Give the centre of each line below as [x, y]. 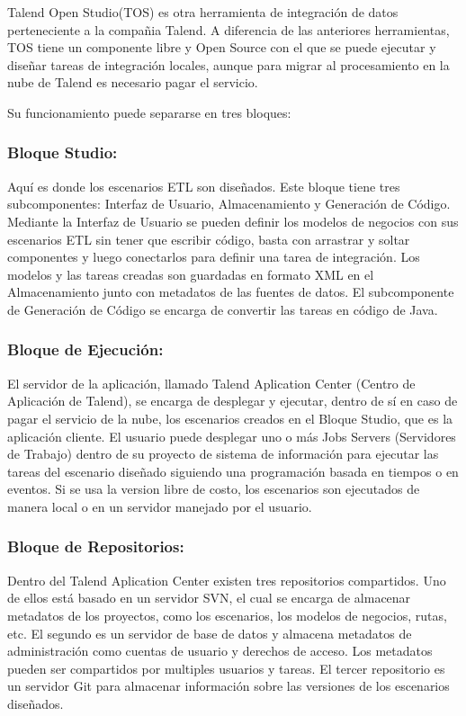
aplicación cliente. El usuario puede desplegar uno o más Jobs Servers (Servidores [232, 436]
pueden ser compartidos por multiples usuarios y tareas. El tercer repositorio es [226, 668]
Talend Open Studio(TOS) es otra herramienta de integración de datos [203, 12]
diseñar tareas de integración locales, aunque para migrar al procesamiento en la [229, 64]
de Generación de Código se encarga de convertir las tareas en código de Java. [223, 309]
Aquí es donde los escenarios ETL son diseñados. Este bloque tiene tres [204, 186]
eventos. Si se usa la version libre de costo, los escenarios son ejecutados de [214, 489]
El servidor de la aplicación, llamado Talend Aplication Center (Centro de [211, 383]
